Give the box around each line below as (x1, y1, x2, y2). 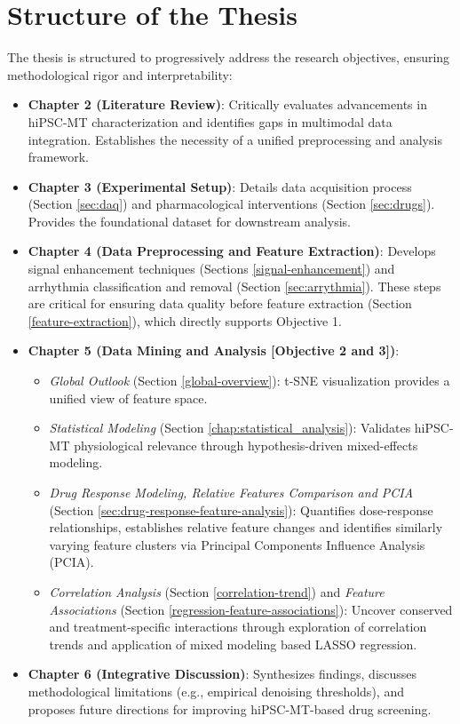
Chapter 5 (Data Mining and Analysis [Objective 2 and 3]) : (28, 341, 400, 360)
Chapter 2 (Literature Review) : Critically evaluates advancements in (28, 95, 427, 114)
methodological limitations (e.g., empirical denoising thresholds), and (28, 681, 404, 700)
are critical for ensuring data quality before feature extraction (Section (28, 294, 412, 313)
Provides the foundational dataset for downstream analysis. (28, 211, 351, 230)
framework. (28, 147, 89, 166)
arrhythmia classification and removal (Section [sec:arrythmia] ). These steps (28, 276, 441, 295)
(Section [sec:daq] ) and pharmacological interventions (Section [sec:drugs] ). (28, 195, 435, 213)
